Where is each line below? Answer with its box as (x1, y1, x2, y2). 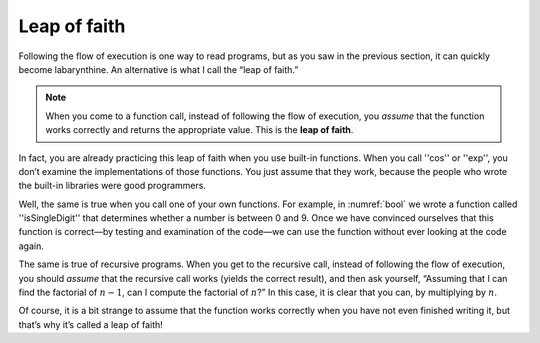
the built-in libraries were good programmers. (18, 180, 207, 192)
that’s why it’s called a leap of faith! (18, 318, 164, 330)
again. (18, 240, 45, 252)
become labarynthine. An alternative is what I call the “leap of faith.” (18, 63, 299, 75)
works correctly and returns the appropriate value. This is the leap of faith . (45, 124, 354, 136)
